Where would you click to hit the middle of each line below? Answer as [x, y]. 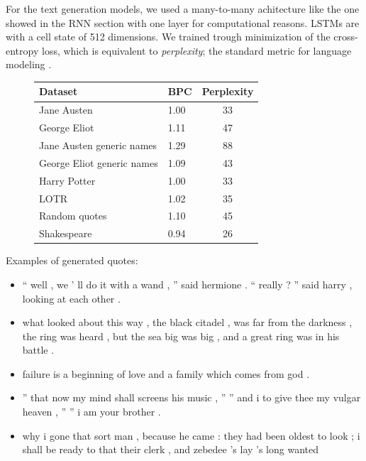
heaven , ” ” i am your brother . [91, 412]
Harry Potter [67, 180]
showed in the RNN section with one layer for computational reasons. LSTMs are [183, 22]
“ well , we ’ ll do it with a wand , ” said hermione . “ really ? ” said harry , [187, 284]
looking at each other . [71, 298]
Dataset [59, 91]
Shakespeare [66, 233]
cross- [346, 37]
